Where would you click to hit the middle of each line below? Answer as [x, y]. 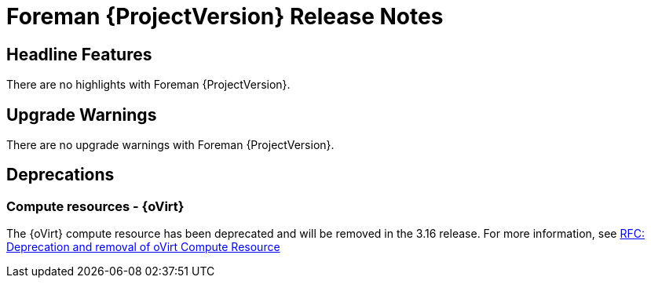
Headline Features [79, 54]
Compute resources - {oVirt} [95, 206]
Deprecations [60, 175]
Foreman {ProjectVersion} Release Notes [225, 16]
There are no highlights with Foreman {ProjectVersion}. [148, 85]
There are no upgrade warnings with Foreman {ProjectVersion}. [170, 145]
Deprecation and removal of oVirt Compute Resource [143, 247]
